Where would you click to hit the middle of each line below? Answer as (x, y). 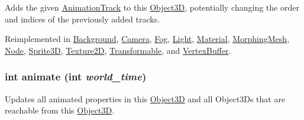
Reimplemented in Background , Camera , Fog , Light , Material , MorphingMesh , (147, 39)
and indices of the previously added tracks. (83, 19)
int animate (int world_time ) (76, 77)
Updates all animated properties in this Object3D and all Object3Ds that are (145, 98)
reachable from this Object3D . (60, 110)
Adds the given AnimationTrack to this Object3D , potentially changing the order (152, 7)
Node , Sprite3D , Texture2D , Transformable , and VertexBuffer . (118, 50)
